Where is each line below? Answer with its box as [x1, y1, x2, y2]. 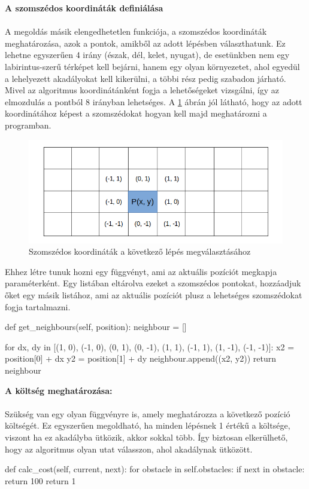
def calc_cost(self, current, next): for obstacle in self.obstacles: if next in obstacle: [5, 463, 305, 475]
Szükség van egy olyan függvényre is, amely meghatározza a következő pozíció [5, 407, 290, 420]
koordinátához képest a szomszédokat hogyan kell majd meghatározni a [5, 107, 267, 120]
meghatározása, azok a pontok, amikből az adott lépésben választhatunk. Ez [5, 36, 286, 49]
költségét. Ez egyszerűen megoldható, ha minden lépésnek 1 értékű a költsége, [5, 419, 290, 432]
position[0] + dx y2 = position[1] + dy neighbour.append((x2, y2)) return [5, 352, 277, 365]
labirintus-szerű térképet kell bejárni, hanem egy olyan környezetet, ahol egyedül [5, 60, 300, 72]
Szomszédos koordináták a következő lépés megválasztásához [29, 245, 251, 258]
